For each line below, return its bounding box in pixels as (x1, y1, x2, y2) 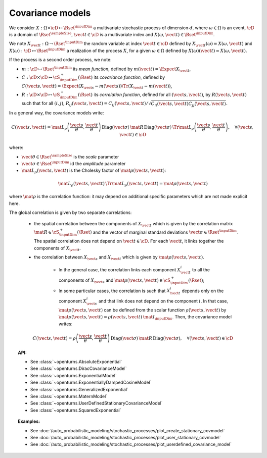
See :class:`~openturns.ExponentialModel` (30, 372, 117, 378)
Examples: (18, 418, 40, 424)
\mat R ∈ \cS (34, 229, 59, 235)
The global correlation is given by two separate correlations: (9, 209, 132, 215)
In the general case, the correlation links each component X (58, 267, 181, 273)
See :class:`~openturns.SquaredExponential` (30, 407, 121, 413)
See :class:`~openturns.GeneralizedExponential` (30, 386, 129, 392)
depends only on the (181, 288, 224, 294)
